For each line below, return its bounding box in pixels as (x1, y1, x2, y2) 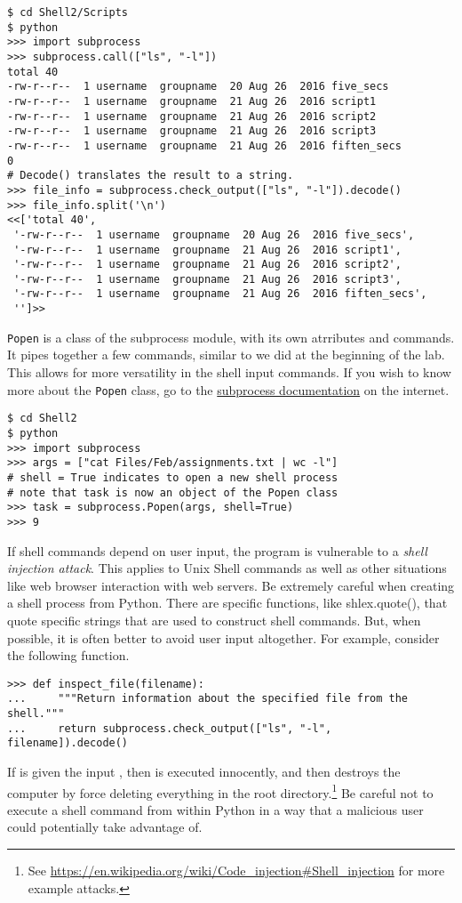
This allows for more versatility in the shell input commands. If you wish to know (7, 363, 451, 382)
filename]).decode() (7, 737, 129, 750)
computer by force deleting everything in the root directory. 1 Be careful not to (7, 780, 434, 802)
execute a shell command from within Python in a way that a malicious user (7, 800, 424, 818)
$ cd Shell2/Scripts (7, 6, 129, 19)
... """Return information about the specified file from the (7, 692, 409, 705)
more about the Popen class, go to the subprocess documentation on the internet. (7, 380, 450, 399)
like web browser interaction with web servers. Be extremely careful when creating (7, 576, 455, 594)
